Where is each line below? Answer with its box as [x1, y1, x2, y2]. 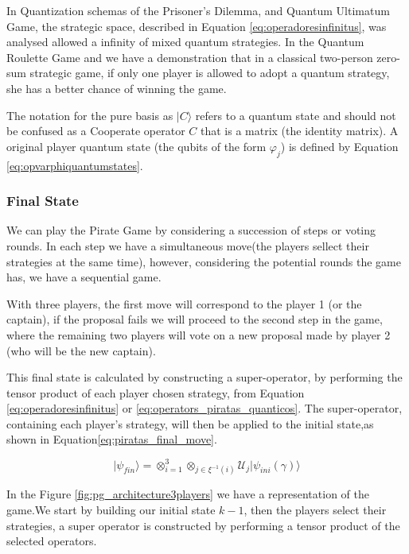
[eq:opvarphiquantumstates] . [6, 157, 143, 173]
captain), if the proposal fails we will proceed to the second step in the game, [6, 311, 383, 327]
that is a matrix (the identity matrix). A [201, 122, 399, 139]
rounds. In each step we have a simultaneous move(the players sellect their [6, 237, 369, 254]
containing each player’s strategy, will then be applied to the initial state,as [6, 415, 374, 432]
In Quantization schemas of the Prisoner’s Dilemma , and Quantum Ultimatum [6, 2, 390, 18]
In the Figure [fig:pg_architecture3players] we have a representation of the [6, 486, 369, 502]
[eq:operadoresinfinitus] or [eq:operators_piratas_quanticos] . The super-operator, [6, 400, 403, 416]
